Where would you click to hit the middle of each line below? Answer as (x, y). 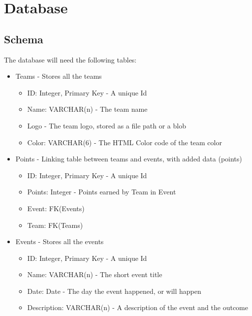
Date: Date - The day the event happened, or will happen (114, 291)
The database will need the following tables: (70, 59)
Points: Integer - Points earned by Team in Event (102, 192)
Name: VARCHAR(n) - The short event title (95, 274)
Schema (24, 39)
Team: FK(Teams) (55, 225)
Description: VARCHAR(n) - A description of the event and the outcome (138, 307)
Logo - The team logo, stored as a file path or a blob (107, 125)
